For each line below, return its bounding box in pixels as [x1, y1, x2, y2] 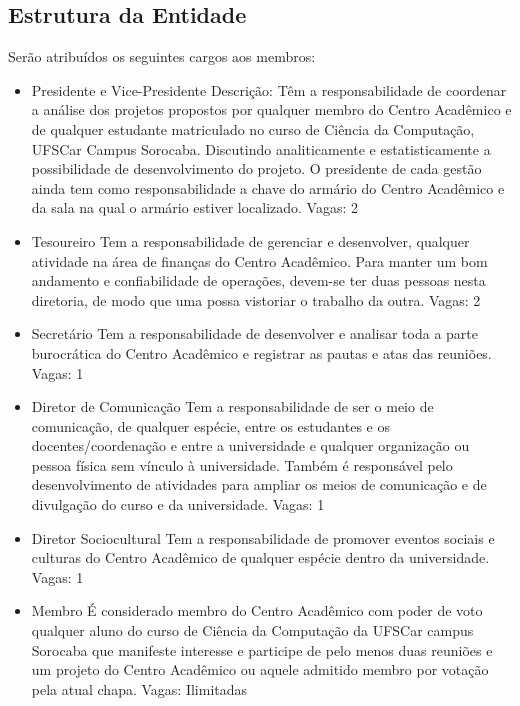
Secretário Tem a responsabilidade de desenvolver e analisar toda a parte [31, 323, 478, 344]
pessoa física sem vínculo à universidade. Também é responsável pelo [31, 454, 453, 475]
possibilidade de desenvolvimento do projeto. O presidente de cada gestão [31, 158, 482, 179]
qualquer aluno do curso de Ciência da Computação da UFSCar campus [31, 620, 474, 641]
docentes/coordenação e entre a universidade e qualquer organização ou [31, 435, 470, 456]
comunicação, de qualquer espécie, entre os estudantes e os [31, 415, 390, 436]
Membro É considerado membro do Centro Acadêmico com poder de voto [31, 600, 483, 621]
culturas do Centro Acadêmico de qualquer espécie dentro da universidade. [31, 547, 490, 568]
